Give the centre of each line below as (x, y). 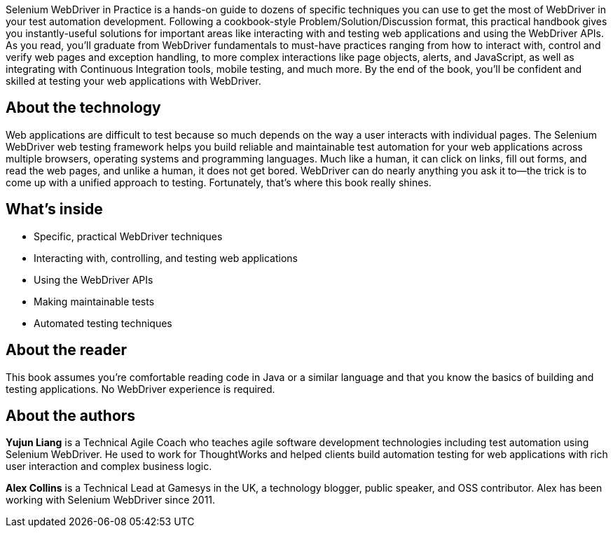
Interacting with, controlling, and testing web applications (166, 258)
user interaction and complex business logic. (109, 466)
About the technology (83, 108)
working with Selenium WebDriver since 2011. (111, 500)
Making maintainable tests (94, 301)
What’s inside (54, 209)
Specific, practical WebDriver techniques (128, 236)
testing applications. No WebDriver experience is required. (140, 389)
